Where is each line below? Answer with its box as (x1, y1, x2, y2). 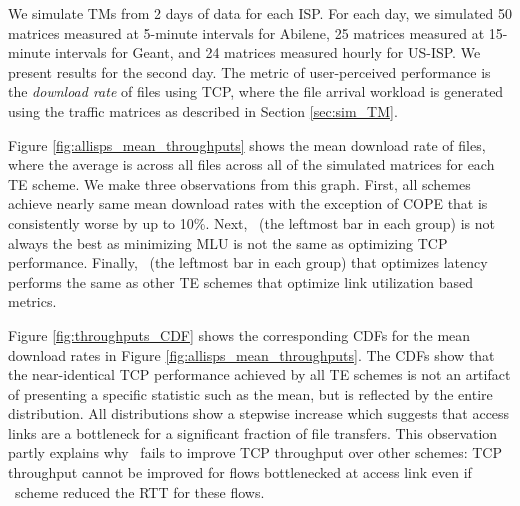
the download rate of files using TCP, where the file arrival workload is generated (8, 81, 504, 102)
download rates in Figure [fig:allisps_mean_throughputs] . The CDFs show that (8, 344, 495, 365)
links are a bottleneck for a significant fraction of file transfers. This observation (8, 422, 498, 443)
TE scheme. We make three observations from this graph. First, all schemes (8, 173, 471, 194)
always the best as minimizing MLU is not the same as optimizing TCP (8, 232, 448, 253)
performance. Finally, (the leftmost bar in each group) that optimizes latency (8, 252, 488, 273)
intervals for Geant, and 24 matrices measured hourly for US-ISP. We (55, 42, 481, 63)
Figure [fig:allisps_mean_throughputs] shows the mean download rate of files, (8, 134, 486, 155)
